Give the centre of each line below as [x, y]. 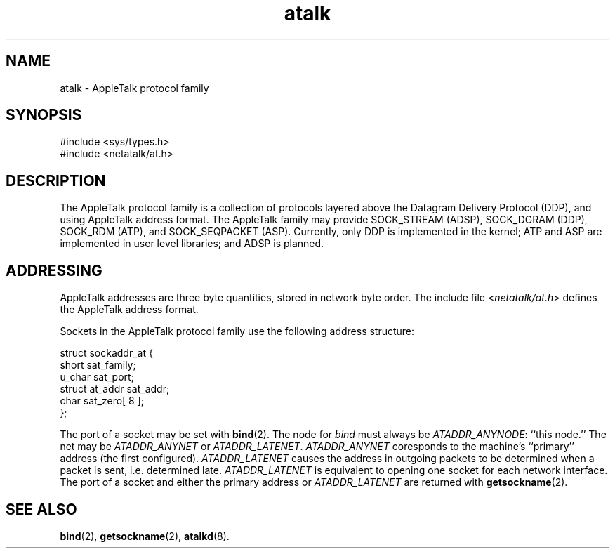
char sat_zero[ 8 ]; [102, 401]
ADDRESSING [54, 270]
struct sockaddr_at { [106, 353]
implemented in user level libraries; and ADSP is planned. [192, 244]
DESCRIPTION [56, 180]
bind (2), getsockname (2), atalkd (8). [145, 536]
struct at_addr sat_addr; [115, 389]
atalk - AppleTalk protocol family [134, 88]
